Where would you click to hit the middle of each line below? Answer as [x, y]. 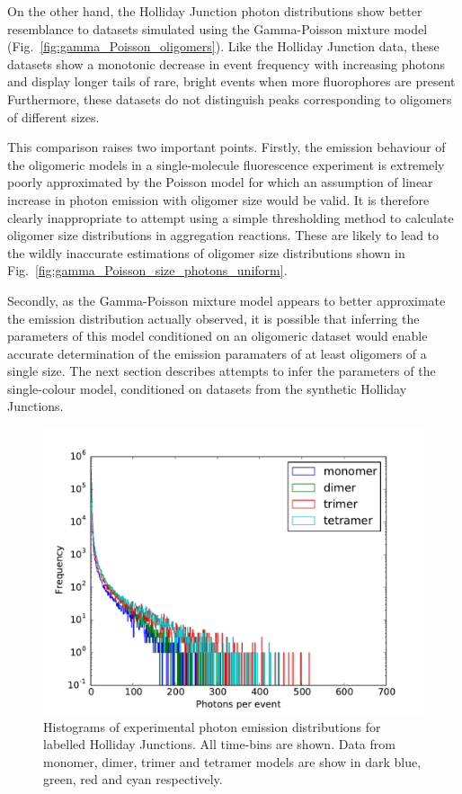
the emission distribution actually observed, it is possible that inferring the [213, 318]
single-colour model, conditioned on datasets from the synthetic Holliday [207, 388]
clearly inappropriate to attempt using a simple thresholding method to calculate [231, 217]
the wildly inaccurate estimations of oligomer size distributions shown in [206, 252]
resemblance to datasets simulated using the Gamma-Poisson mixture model [218, 28]
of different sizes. [53, 116]
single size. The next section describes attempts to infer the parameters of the [222, 371]
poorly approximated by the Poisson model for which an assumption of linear [220, 182]
